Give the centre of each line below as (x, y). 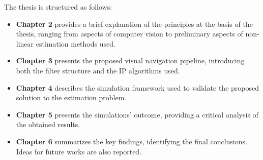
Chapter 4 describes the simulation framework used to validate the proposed (137, 87)
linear (25, 43)
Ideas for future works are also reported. (79, 151)
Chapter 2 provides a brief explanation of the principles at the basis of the (134, 24)
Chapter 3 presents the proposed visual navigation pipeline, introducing (130, 61)
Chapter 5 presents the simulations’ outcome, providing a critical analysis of (137, 114)
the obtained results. (48, 124)
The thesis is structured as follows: (58, 7)
